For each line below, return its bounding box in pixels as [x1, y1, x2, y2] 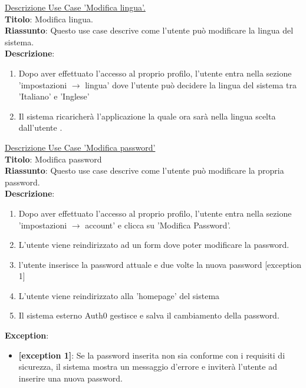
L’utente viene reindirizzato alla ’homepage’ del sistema [18, 289, 220, 301]
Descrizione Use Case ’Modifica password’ [5, 141, 156, 153]
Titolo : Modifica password [5, 152, 102, 165]
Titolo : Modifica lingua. [5, 12, 93, 25]
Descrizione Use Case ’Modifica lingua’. [5, 1, 146, 13]
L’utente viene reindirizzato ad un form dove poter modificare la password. [18, 238, 289, 251]
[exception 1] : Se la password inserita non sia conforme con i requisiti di [18, 349, 285, 361]
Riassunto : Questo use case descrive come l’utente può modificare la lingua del [5, 24, 294, 37]
